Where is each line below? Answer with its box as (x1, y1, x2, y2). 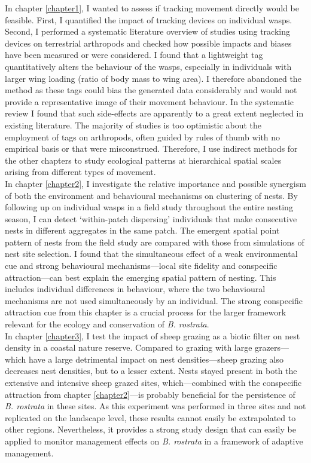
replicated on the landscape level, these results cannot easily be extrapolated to (5, 411, 296, 424)
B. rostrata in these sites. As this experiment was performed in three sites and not (5, 400, 306, 412)
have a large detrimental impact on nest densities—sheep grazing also (29, 352, 283, 365)
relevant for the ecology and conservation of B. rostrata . (5, 318, 209, 330)
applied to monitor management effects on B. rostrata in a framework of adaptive (5, 434, 303, 447)
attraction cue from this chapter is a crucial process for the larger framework (5, 306, 286, 318)
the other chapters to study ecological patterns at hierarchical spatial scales (5, 154, 282, 166)
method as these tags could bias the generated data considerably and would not (5, 84, 297, 96)
